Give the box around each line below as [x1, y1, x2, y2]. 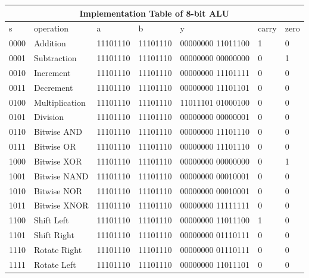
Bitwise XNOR [34, 199, 89, 211]
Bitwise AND [34, 125, 82, 138]
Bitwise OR [34, 140, 76, 153]
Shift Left [34, 214, 69, 226]
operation [34, 22, 69, 34]
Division [34, 110, 64, 123]
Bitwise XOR [34, 154, 82, 167]
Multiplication [34, 96, 86, 108]
